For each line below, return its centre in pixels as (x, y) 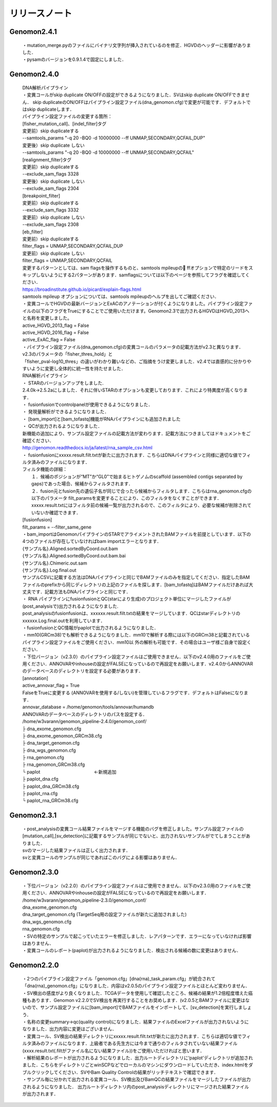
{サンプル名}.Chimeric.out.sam (55, 563)
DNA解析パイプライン (45, 87)
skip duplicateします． (50, 109)
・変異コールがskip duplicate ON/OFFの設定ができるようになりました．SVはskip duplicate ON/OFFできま (134, 95)
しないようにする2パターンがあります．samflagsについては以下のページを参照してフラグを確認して (141, 275)
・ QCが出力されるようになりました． (62, 426)
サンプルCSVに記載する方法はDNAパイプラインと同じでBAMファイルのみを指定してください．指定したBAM (136, 577)
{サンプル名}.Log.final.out (49, 570)
